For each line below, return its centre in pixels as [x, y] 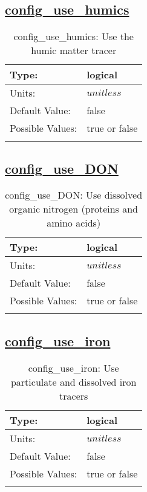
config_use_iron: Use [73, 367]
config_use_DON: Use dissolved [74, 195]
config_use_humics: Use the [73, 36]
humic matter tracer [74, 50]
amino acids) [74, 223]
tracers [74, 395]
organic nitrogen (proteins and [74, 209]
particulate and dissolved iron [73, 381]
